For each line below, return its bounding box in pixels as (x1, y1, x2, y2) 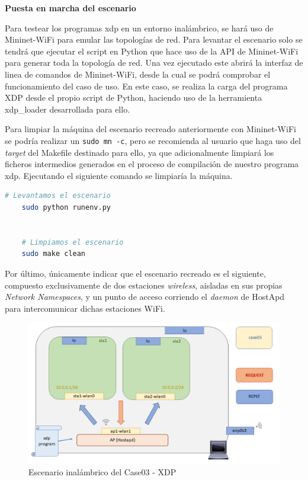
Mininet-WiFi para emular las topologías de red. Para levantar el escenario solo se (5, 33, 303, 46)
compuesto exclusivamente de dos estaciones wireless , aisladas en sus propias (5, 279, 283, 291)
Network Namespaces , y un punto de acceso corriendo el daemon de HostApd (5, 290, 285, 303)
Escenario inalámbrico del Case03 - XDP (28, 466, 177, 478)
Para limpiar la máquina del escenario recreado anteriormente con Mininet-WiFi (5, 123, 296, 135)
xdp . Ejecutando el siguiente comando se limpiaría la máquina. (5, 169, 233, 181)
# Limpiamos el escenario (21, 238, 124, 247)
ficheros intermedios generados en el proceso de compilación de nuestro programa (5, 158, 299, 170)
